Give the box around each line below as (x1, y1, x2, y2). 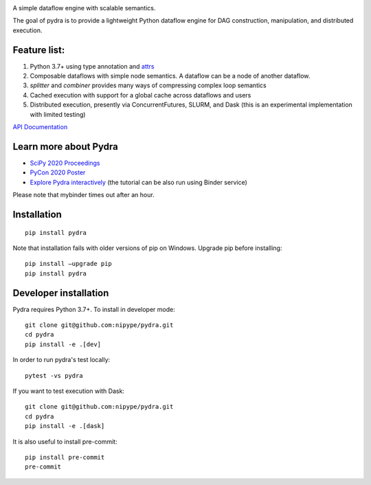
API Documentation (12, 123, 68, 131)
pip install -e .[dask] (25, 422, 105, 430)
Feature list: (12, 44, 65, 56)
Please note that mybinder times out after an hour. (12, 191, 155, 199)
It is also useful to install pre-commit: (12, 437, 117, 446)
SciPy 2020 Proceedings (30, 159, 100, 167)
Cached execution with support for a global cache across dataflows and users (30, 91, 251, 99)
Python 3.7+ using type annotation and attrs (30, 62, 155, 70)
